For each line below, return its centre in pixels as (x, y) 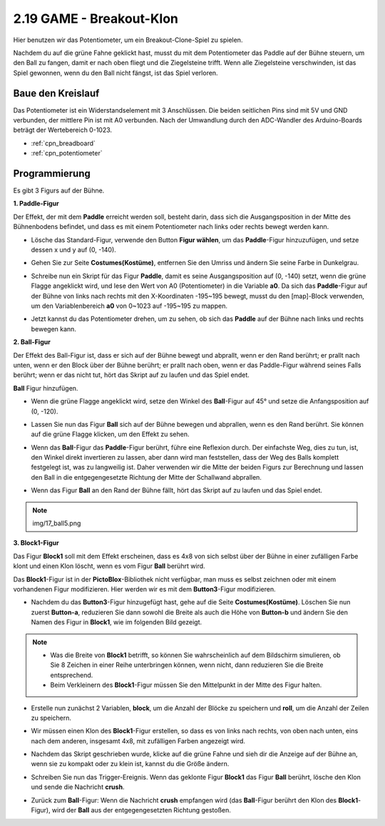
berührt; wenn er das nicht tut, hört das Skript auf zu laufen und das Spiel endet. (131, 375)
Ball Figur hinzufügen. (46, 388)
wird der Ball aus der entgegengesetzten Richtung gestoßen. (142, 810)
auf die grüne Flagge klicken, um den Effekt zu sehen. (110, 434)
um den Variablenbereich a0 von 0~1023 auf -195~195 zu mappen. (129, 306)
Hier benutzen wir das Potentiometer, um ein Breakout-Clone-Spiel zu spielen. (128, 40)
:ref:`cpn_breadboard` (63, 143)
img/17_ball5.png (57, 523)
